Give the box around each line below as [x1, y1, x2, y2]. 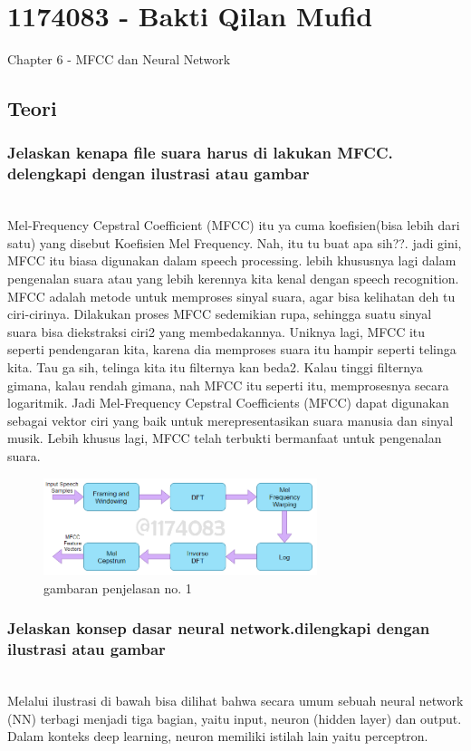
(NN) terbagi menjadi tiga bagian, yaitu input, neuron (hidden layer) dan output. [7, 708, 462, 727]
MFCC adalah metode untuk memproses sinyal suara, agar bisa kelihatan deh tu [7, 286, 456, 305]
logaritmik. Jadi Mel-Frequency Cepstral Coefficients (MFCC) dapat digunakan [7, 393, 449, 412]
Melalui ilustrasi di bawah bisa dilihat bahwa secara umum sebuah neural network [7, 691, 464, 710]
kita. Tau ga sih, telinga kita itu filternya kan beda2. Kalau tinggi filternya [7, 357, 423, 376]
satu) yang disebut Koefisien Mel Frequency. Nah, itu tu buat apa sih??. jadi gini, [7, 233, 462, 252]
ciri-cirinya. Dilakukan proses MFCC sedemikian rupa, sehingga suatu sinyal [7, 304, 432, 323]
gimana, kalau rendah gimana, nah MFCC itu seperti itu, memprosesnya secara [7, 375, 449, 394]
